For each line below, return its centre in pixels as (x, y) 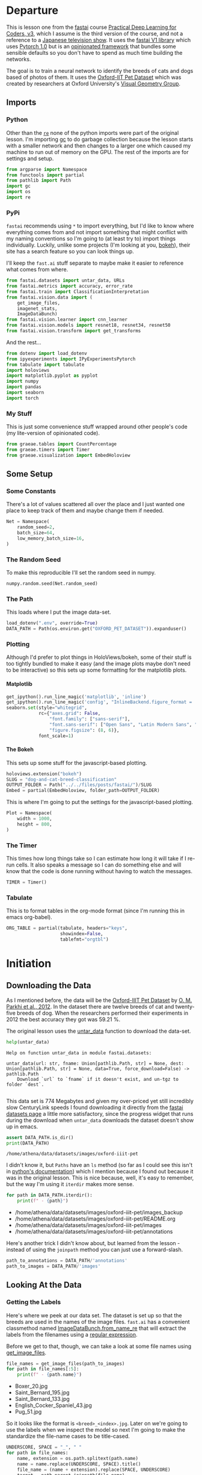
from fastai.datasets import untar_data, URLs (66, 280)
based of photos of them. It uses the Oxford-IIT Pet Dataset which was (94, 77)
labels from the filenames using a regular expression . (72, 1334)
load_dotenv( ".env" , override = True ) (52, 623)
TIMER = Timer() (26, 882)
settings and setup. (30, 158)
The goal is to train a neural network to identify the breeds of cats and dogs (100, 70)
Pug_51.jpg (28, 1412)
